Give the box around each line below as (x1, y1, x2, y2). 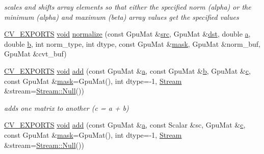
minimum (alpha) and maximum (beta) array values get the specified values (4, 11, 239, 22)
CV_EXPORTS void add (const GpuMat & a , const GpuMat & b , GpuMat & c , (4, 65, 251, 76)
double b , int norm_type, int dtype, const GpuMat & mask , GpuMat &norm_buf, (4, 38, 260, 49)
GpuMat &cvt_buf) (4, 48, 67, 59)
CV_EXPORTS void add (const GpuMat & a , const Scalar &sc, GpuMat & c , (4, 119, 246, 130)
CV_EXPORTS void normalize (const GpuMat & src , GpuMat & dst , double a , (4, 28, 251, 39)
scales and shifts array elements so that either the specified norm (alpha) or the (4, 2, 251, 12)
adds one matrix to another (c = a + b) (4, 102, 129, 113)
